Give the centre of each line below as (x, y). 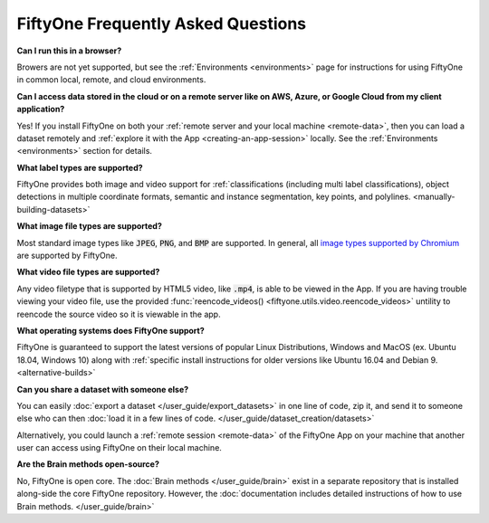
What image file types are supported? (90, 226)
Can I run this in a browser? (69, 51)
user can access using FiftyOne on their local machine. (119, 448)
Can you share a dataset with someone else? (103, 389)
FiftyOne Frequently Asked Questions (162, 24)
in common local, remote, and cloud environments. (111, 80)
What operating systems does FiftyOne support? (111, 330)
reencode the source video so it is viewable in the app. (119, 314)
